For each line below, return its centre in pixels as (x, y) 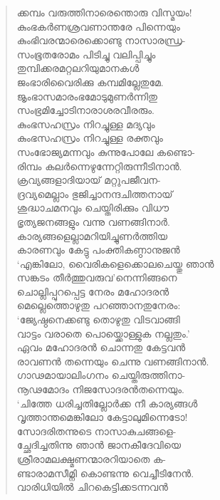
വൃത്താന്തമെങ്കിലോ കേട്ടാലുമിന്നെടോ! (102, 417)
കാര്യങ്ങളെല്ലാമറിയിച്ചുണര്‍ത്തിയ (92, 235)
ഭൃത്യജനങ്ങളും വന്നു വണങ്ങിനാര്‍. (93, 221)
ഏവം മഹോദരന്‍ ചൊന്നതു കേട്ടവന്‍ (101, 347)
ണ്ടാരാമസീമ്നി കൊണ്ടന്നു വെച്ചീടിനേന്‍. (105, 473)
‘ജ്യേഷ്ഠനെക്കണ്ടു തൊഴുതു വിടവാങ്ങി (98, 319)
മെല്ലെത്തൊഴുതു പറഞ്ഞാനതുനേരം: (99, 305)
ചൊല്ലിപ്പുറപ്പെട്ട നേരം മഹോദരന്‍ (93, 291)
